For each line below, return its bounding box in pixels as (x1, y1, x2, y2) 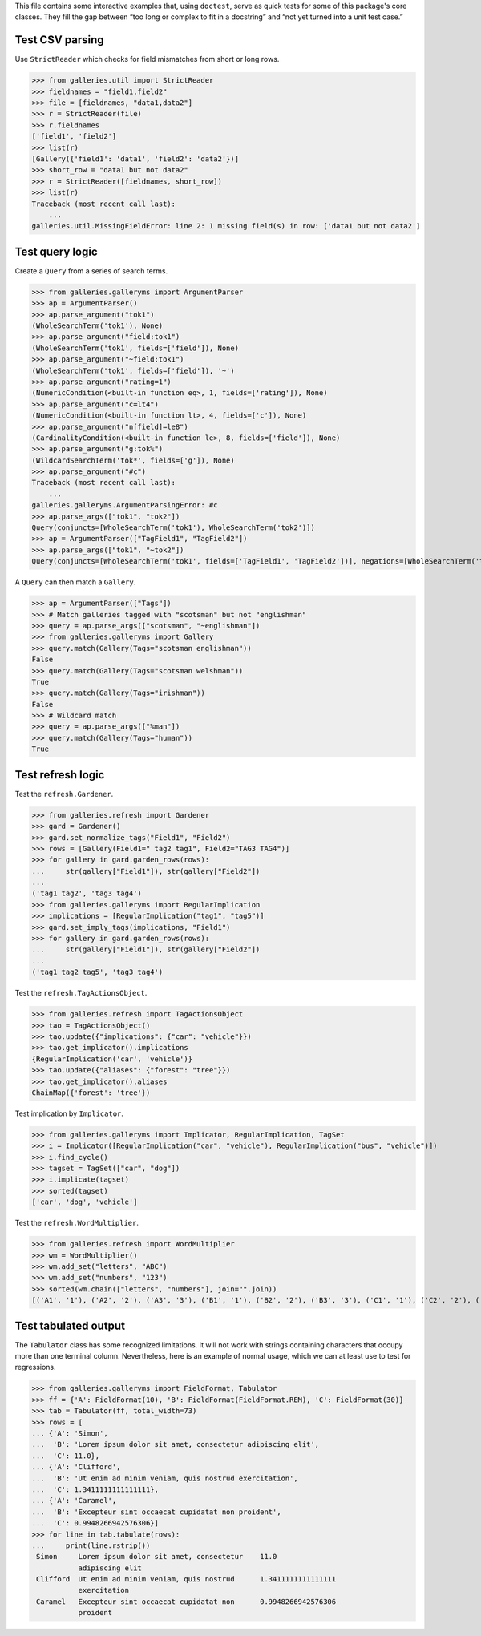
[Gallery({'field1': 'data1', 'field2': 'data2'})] (31, 155, 240, 164)
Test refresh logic (14, 768, 105, 782)
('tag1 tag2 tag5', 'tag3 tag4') (31, 967, 164, 977)
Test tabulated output (14, 1319, 126, 1332)
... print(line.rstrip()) (31, 1541, 151, 1550)
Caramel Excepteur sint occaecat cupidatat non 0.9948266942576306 (36, 1597, 337, 1606)
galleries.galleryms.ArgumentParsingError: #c (31, 501, 218, 510)
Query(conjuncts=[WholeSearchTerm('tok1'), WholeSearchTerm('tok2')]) (31, 523, 316, 532)
